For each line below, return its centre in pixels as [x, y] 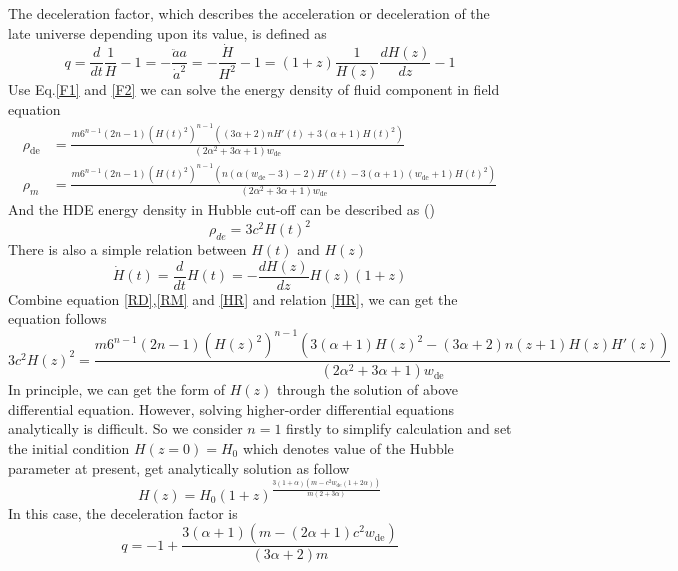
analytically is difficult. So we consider [125, 428]
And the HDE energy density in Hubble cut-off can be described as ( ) [221, 209]
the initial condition [69, 447]
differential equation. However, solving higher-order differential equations [231, 408]
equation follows [57, 318]
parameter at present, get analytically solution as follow [179, 467]
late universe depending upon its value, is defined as [167, 32]
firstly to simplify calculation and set [399, 428]
